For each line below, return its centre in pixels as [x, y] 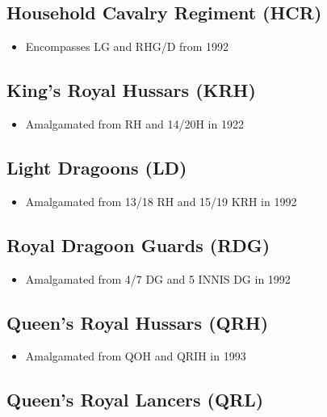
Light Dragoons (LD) [97, 167]
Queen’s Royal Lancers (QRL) [135, 400]
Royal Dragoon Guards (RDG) [138, 244]
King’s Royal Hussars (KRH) [131, 90]
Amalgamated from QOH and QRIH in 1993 [136, 356]
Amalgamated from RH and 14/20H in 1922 [134, 124]
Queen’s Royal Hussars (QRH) [138, 322]
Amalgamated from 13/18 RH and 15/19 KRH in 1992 [161, 201]
